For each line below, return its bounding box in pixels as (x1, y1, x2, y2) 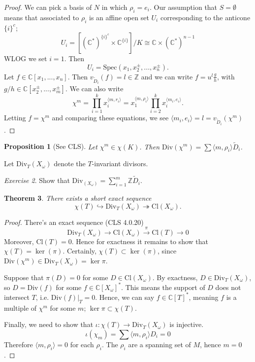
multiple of (4, 302, 37, 313)
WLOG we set (4, 53, 47, 64)
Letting (4, 112, 26, 123)
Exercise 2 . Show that (4, 175, 70, 185)
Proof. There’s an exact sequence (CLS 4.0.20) (4, 217, 144, 227)
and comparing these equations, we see (52, 112, 169, 123)
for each (70, 339, 94, 349)
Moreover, (4, 236, 34, 246)
